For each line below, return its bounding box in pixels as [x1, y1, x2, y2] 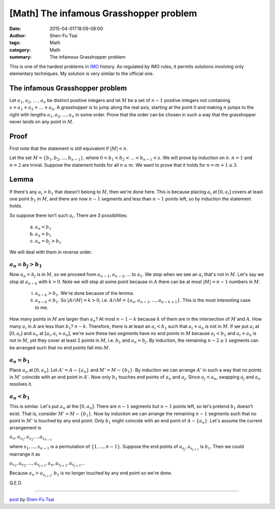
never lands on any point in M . [9, 118, 74, 124]
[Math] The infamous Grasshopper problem [9, 8, 197, 19]
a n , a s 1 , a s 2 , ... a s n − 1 [9, 434, 52, 441]
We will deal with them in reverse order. [9, 249, 93, 255]
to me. [35, 304, 48, 311]
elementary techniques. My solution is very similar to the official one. [9, 70, 154, 77]
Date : [9, 26, 21, 32]
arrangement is [9, 425, 42, 431]
